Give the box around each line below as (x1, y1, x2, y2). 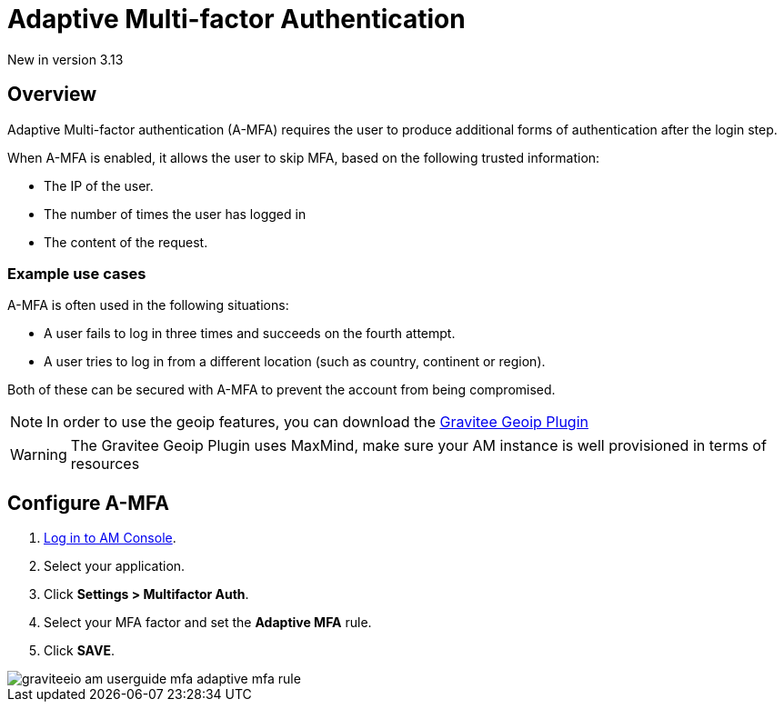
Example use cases (7, 264, 146, 283)
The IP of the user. (44, 177, 154, 194)
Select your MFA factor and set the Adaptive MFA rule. (44, 614, 372, 631)
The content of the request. (44, 234, 208, 250)
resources (70, 454, 140, 474)
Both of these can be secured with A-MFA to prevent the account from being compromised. (7, 382, 556, 398)
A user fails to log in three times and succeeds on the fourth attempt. (44, 325, 456, 342)
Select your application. (44, 558, 186, 574)
